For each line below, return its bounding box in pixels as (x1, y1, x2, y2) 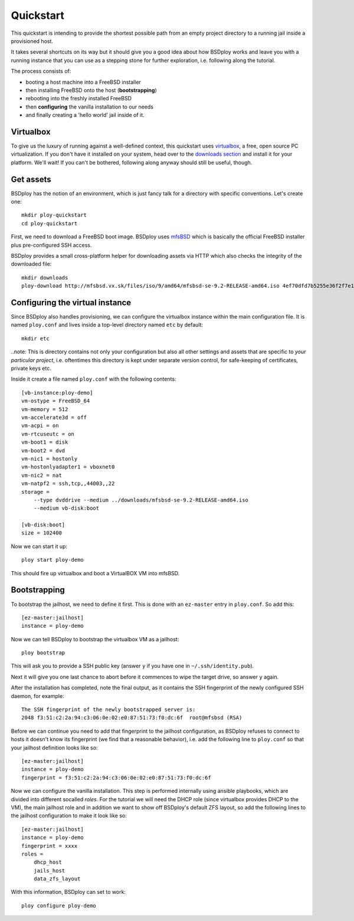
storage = (21, 489, 50, 495)
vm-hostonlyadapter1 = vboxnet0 (21, 464, 115, 470)
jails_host (33, 867, 65, 874)
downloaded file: (11, 260, 52, 268)
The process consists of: (11, 68, 71, 75)
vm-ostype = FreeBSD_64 (21, 398, 90, 404)
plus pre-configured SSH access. (11, 241, 92, 248)
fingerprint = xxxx (21, 843, 78, 849)
